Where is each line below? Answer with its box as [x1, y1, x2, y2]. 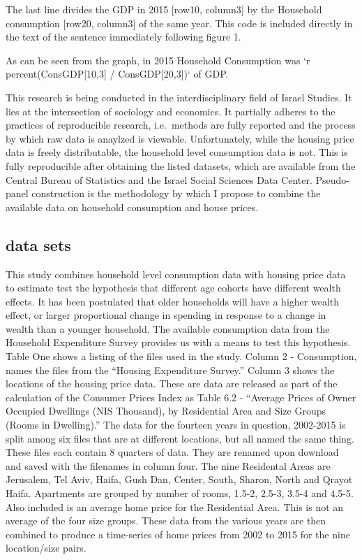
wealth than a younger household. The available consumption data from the [6, 321, 330, 336]
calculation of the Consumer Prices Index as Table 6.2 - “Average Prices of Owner [6, 389, 356, 404]
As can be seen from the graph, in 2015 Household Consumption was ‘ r [6, 52, 310, 67]
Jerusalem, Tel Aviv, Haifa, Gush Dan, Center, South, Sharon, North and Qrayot [6, 472, 353, 487]
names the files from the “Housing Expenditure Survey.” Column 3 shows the [6, 362, 335, 377]
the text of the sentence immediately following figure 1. [6, 29, 241, 44]
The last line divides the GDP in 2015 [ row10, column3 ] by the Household [6, 2, 322, 16]
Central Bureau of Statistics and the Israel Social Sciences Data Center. [6, 172, 312, 187]
